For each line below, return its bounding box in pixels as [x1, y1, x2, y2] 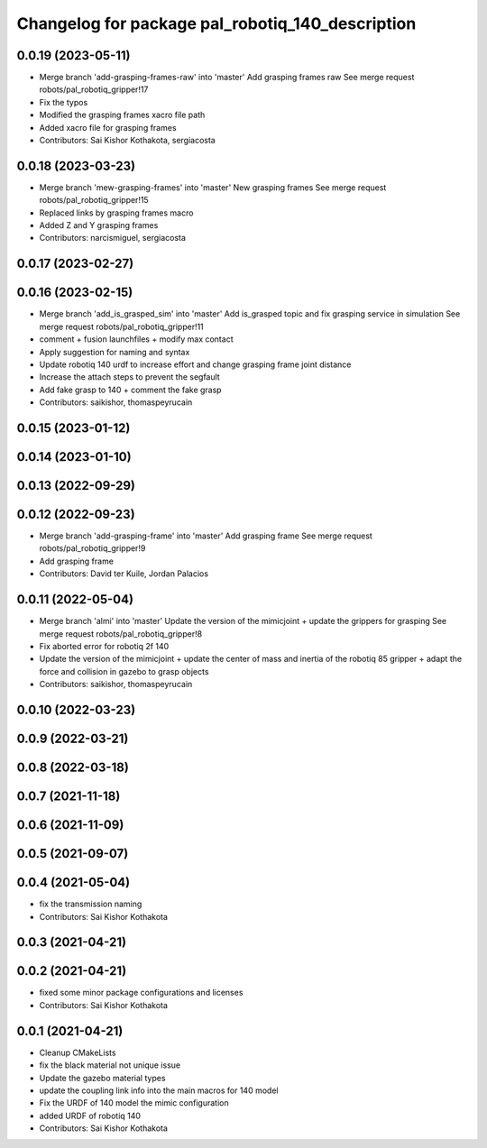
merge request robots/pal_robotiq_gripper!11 [39, 321, 205, 332]
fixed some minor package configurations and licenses [39, 987, 243, 998]
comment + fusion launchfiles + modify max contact [39, 334, 234, 344]
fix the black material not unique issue [39, 1060, 180, 1070]
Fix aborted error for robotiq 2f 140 [39, 640, 170, 651]
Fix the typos [39, 96, 88, 107]
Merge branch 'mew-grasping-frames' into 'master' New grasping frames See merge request [39, 181, 387, 193]
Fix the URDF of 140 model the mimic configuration [39, 1097, 229, 1108]
